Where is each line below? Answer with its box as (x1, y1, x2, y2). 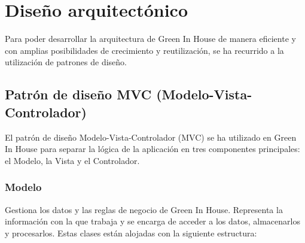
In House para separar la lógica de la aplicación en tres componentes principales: (5, 142, 300, 155)
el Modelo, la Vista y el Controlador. (5, 154, 140, 166)
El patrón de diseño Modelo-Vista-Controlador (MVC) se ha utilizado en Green (5, 130, 297, 143)
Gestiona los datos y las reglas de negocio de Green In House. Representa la (5, 203, 283, 215)
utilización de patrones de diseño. (5, 56, 127, 68)
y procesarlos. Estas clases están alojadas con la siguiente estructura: (5, 226, 257, 239)
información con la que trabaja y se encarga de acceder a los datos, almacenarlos (5, 215, 300, 227)
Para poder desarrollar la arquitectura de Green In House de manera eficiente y (5, 32, 296, 45)
